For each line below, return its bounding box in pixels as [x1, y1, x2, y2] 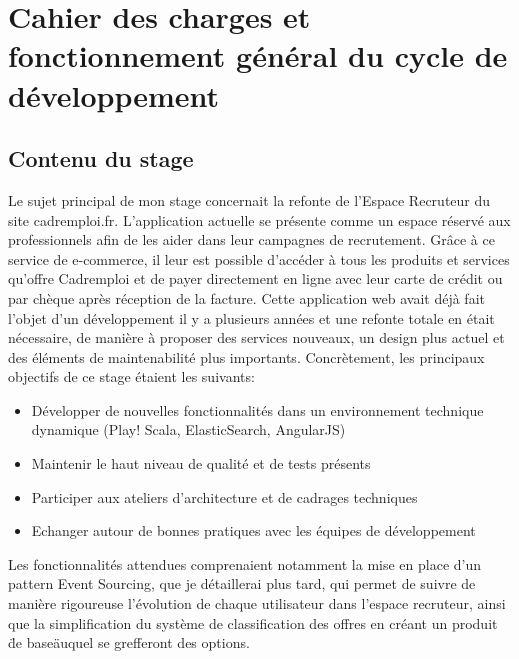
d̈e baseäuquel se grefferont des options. [8, 632, 250, 653]
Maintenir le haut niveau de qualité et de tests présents [31, 453, 371, 474]
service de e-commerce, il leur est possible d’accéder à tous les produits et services [8, 248, 510, 269]
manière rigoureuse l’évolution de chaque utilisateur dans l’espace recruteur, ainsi [8, 593, 506, 614]
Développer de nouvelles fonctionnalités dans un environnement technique [31, 399, 484, 420]
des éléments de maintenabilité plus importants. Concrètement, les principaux [8, 346, 485, 367]
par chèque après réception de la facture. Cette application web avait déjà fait [8, 287, 485, 308]
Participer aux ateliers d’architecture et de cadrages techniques [31, 486, 418, 507]
